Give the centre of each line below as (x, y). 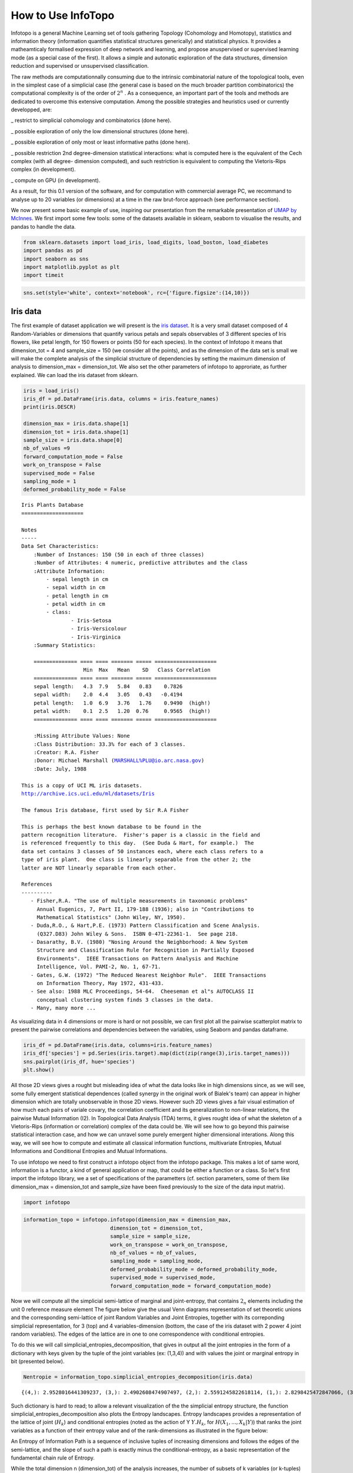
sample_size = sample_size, (150, 1236)
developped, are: (31, 110)
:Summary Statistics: (65, 645)
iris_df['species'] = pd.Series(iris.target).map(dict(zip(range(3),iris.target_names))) (157, 1053)
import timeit (44, 275)
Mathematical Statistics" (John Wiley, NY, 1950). (111, 917)
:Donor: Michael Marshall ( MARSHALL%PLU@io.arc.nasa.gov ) (119, 761)
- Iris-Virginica (96, 637)
